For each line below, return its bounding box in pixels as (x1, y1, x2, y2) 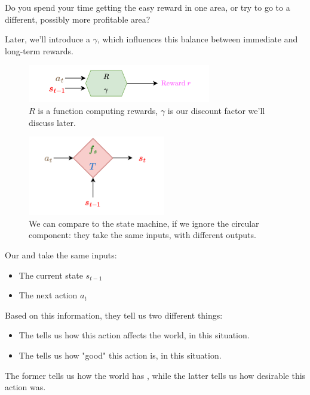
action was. (5, 381, 46, 393)
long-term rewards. (5, 44, 73, 57)
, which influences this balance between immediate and (97, 33, 298, 45)
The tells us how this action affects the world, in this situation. (19, 329, 250, 341)
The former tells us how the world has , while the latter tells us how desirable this (5, 369, 306, 381)
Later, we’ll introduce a (5, 33, 90, 45)
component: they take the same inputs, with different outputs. (29, 229, 256, 241)
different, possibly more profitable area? (5, 13, 151, 25)
